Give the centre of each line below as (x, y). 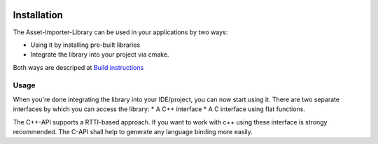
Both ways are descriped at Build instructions (78, 67)
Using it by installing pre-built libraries (85, 45)
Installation (38, 15)
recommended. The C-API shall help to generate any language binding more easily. (133, 132)
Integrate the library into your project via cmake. (100, 55)
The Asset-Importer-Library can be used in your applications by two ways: (120, 32)
